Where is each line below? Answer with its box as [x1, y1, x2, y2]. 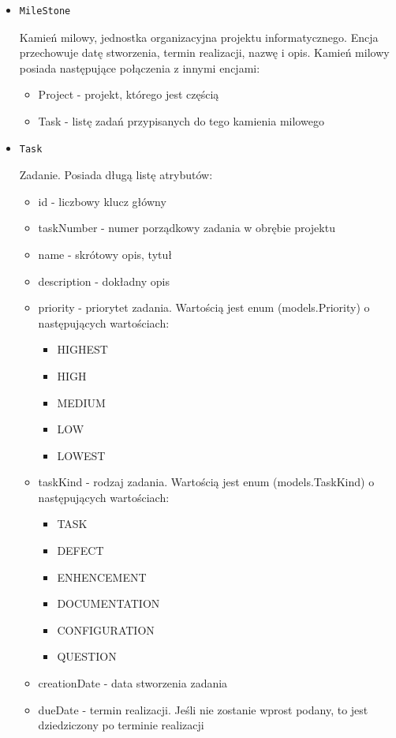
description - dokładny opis [38, 272, 170, 289]
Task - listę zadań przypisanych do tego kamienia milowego [38, 112, 324, 129]
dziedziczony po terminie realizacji [38, 717, 204, 733]
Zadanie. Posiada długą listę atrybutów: [19, 167, 213, 183]
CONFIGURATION [57, 621, 155, 638]
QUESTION [57, 648, 117, 665]
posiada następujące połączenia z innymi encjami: [19, 59, 260, 76]
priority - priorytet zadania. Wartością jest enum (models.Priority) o [38, 299, 370, 316]
